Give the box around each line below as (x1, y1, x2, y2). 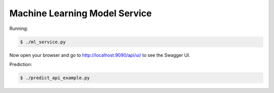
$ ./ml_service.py (20, 39, 66, 45)
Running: (9, 25, 28, 32)
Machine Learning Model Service (9, 8, 152, 19)
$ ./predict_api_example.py (20, 75, 90, 81)
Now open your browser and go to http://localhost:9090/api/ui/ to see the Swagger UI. (9, 52, 190, 58)
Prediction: (9, 61, 32, 67)
